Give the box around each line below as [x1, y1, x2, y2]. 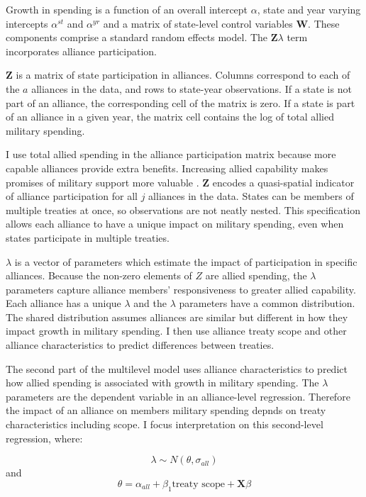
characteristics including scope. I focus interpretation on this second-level [6, 417, 323, 432]
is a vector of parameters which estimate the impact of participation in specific [14, 254, 357, 269]
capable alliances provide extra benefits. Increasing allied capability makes [6, 160, 328, 175]
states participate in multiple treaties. [6, 230, 170, 245]
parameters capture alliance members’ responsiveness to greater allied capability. [6, 281, 356, 296]
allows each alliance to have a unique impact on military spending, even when [6, 216, 344, 231]
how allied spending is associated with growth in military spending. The [6, 375, 319, 390]
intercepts [6, 16, 48, 30]
